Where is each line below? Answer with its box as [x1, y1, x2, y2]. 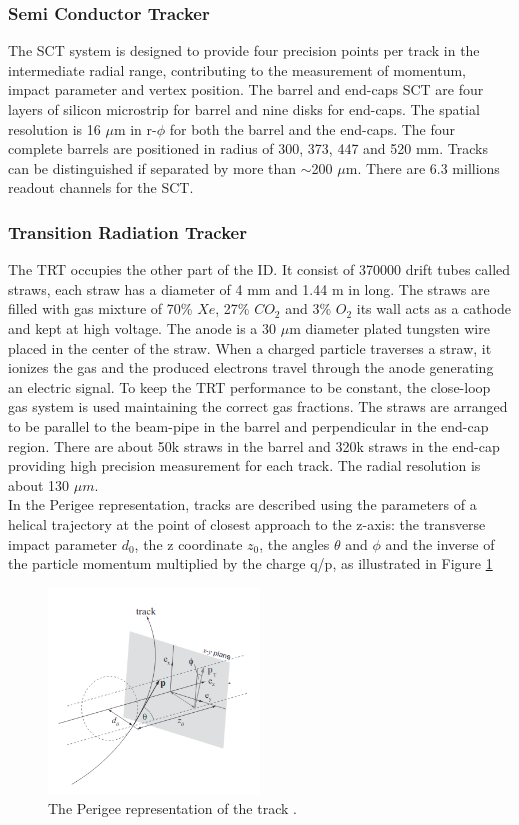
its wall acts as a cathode [356, 298, 511, 319]
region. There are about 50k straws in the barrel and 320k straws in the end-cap [8, 435, 500, 456]
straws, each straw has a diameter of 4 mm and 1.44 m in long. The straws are [8, 278, 490, 299]
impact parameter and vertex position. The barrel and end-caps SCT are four [8, 79, 484, 100]
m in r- [113, 118, 157, 139]
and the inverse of [385, 533, 495, 554]
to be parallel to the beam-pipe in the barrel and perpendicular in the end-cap [8, 415, 489, 436]
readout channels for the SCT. [8, 177, 194, 198]
